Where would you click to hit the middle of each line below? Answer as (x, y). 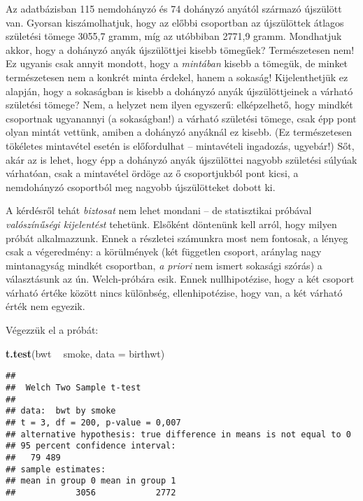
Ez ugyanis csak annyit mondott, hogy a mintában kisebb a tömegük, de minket (177, 63)
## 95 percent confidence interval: (91, 446)
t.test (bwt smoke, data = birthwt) (85, 353)
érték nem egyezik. (45, 306)
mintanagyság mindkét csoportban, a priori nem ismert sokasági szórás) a (164, 265)
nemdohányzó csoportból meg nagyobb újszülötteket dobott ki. (141, 186)
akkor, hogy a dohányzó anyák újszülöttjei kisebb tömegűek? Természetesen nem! (180, 49)
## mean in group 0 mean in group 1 (91, 481)
